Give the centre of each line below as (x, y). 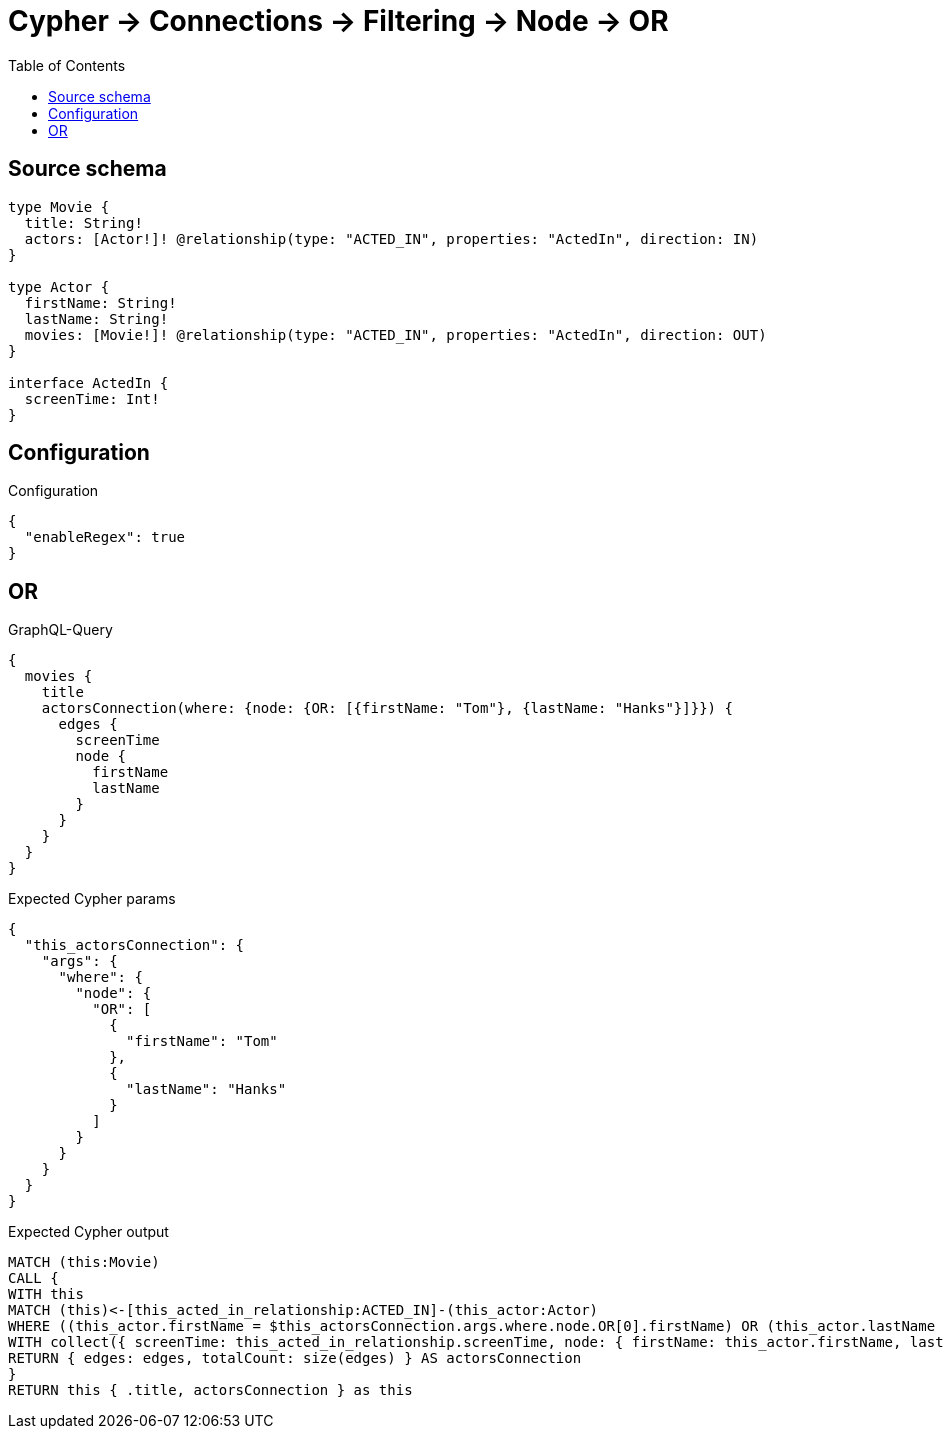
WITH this (46, 1294)
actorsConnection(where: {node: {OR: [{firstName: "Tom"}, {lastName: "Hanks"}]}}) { (387, 708)
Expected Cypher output (88, 1232)
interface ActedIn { (88, 382)
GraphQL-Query (60, 630)
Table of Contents (67, 65)
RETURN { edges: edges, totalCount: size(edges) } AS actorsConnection (295, 1358)
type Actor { (59, 286)
